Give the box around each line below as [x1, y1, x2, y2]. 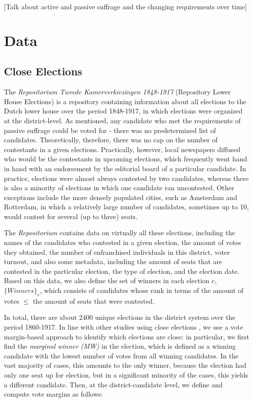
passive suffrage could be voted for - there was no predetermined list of [4, 125, 216, 135]
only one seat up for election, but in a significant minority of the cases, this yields [4, 370, 249, 380]
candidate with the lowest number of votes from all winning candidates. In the [4, 350, 239, 360]
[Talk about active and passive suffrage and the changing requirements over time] [4, 1, 247, 11]
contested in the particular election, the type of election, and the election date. [4, 266, 239, 276]
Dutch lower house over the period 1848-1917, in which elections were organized [4, 106, 243, 116]
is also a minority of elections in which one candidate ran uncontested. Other [4, 182, 234, 193]
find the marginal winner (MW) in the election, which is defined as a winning [4, 341, 236, 351]
